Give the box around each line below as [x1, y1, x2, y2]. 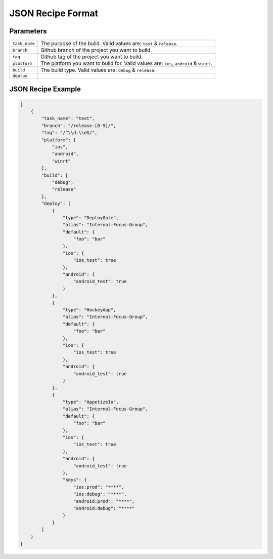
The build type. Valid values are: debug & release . [40, 66, 156, 73]
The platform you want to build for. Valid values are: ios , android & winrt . [40, 60, 212, 67]
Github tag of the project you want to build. [40, 53, 143, 60]
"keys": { [62, 477, 87, 483]
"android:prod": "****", [73, 498, 135, 504]
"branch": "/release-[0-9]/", [41, 123, 116, 129]
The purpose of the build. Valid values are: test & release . [40, 40, 178, 47]
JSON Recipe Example [9, 85, 81, 94]
